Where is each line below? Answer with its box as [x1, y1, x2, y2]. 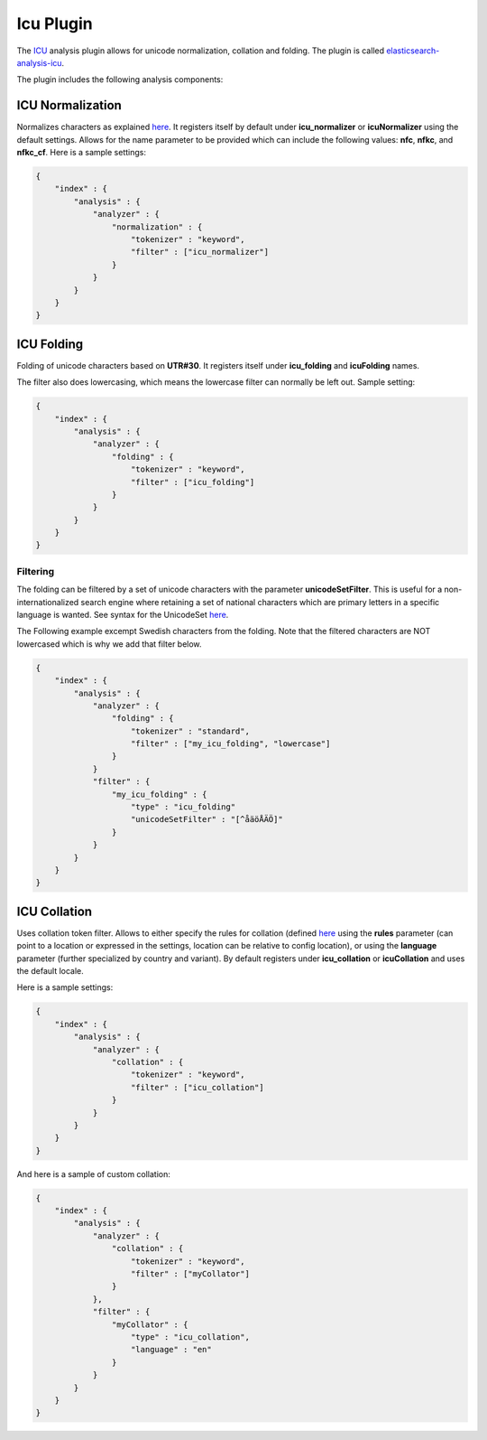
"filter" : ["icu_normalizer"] [131, 247, 270, 257]
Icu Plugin [16, 14, 94, 33]
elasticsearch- [386, 45, 440, 56]
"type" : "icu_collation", [131, 1332, 250, 1342]
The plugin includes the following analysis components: [16, 74, 224, 85]
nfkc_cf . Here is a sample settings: [16, 147, 146, 158]
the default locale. [16, 966, 85, 977]
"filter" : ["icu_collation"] [131, 1082, 265, 1092]
